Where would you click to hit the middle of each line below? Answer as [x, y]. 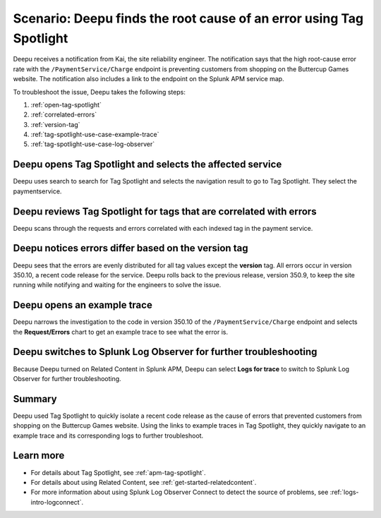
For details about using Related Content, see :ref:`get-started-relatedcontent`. [144, 482]
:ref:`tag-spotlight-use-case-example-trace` [95, 135]
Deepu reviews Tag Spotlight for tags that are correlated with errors [165, 211]
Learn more [39, 456]
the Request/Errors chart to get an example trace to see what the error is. [121, 332]
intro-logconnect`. [57, 502]
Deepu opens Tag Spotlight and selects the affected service [147, 165]
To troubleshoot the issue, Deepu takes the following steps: [99, 92]
